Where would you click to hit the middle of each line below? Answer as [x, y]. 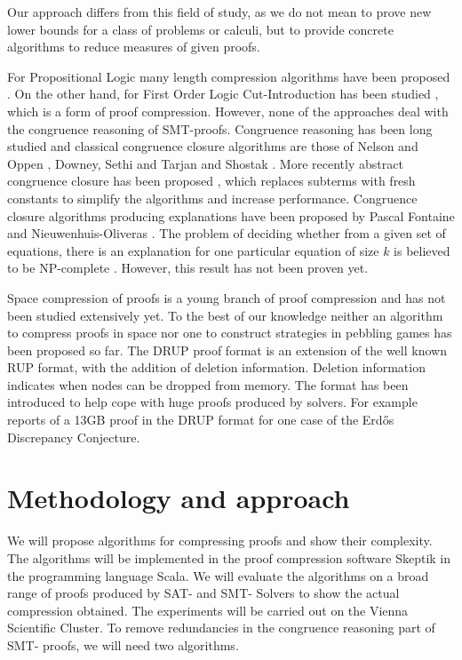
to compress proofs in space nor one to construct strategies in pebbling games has [230, 333]
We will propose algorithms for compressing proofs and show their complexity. [220, 541]
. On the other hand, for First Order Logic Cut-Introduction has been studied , [223, 94]
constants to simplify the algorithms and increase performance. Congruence [212, 198]
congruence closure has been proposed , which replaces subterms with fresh [211, 181]
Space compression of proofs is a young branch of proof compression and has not [227, 297]
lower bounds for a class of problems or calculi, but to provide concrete [200, 29]
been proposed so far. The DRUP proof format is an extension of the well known [227, 350]
